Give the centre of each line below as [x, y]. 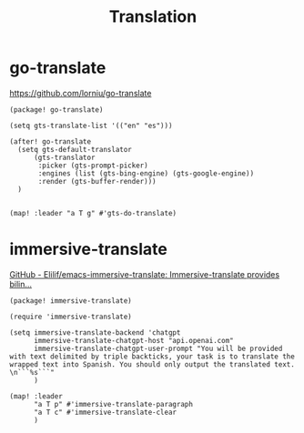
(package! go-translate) [56, 110]
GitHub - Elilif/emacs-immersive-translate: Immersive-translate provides [145, 274]
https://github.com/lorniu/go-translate [81, 93]
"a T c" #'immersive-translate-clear [105, 412]
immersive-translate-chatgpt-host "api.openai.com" [133, 340]
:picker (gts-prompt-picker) [93, 166]
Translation [153, 17]
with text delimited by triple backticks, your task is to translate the [152, 357]
